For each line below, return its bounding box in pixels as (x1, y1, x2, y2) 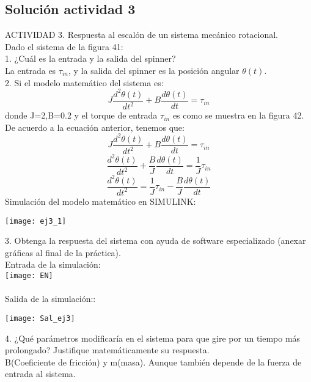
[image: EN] (5, 271, 53, 281)
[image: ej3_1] (5, 216, 67, 226)
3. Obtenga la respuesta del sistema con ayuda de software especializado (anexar (5, 234, 306, 247)
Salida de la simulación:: (5, 292, 96, 305)
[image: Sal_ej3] (5, 314, 75, 323)
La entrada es (5, 64, 56, 76)
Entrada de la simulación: (5, 258, 101, 271)
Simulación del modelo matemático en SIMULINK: (5, 194, 196, 207)
